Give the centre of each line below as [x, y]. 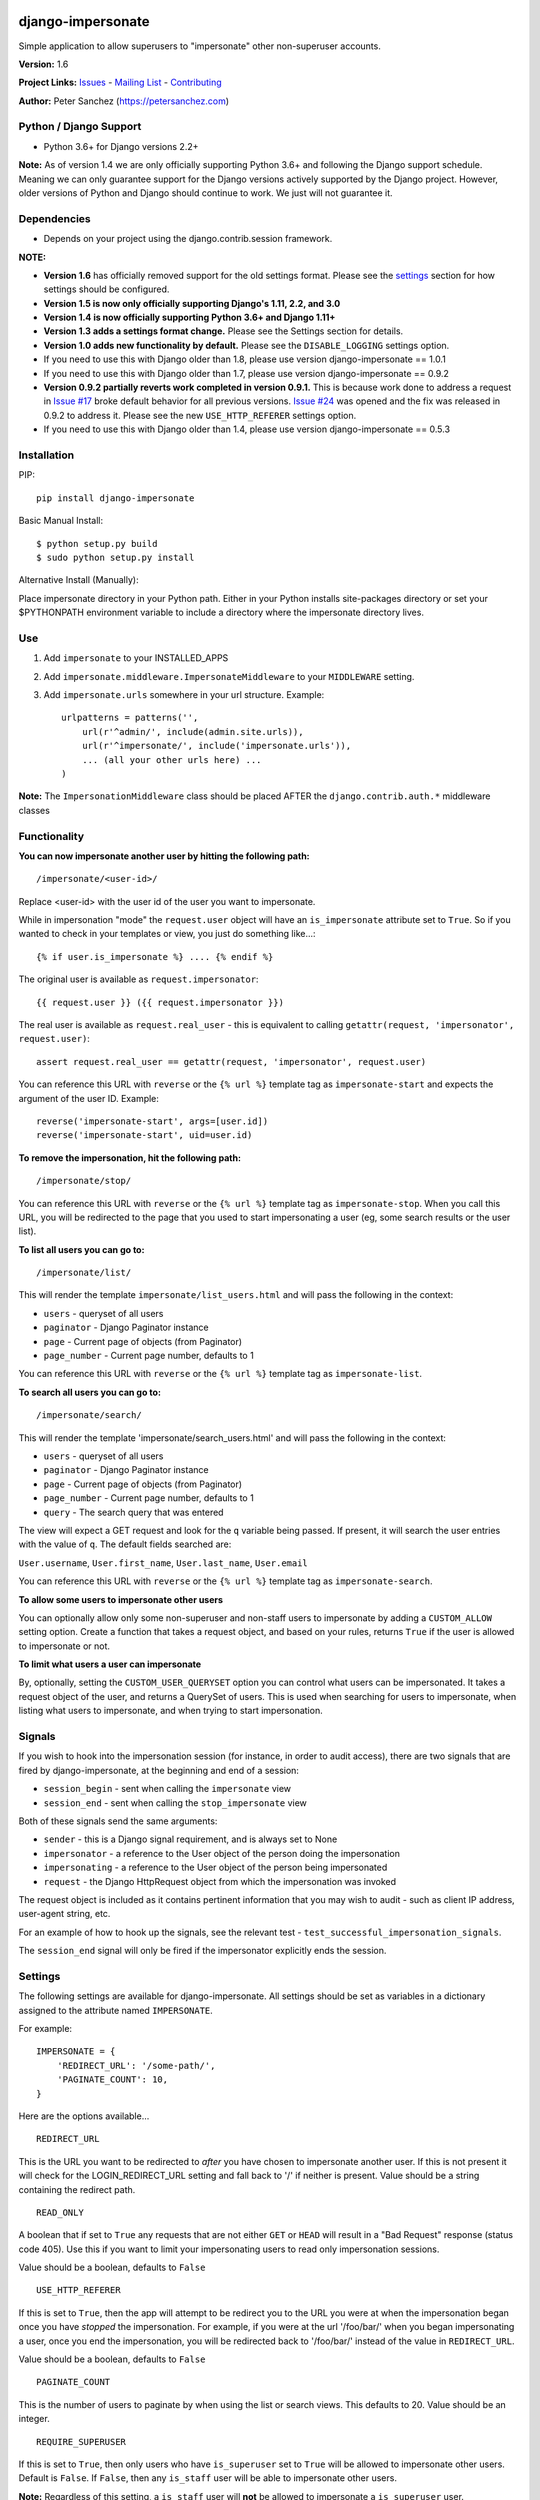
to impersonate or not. [64, 1646]
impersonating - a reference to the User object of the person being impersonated [215, 1867]
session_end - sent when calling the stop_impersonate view [175, 1802]
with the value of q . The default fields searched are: [125, 1544]
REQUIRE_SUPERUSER [81, 2441]
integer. [34, 2419]
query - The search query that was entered [133, 1512]
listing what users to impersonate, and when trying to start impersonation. [171, 1711]
